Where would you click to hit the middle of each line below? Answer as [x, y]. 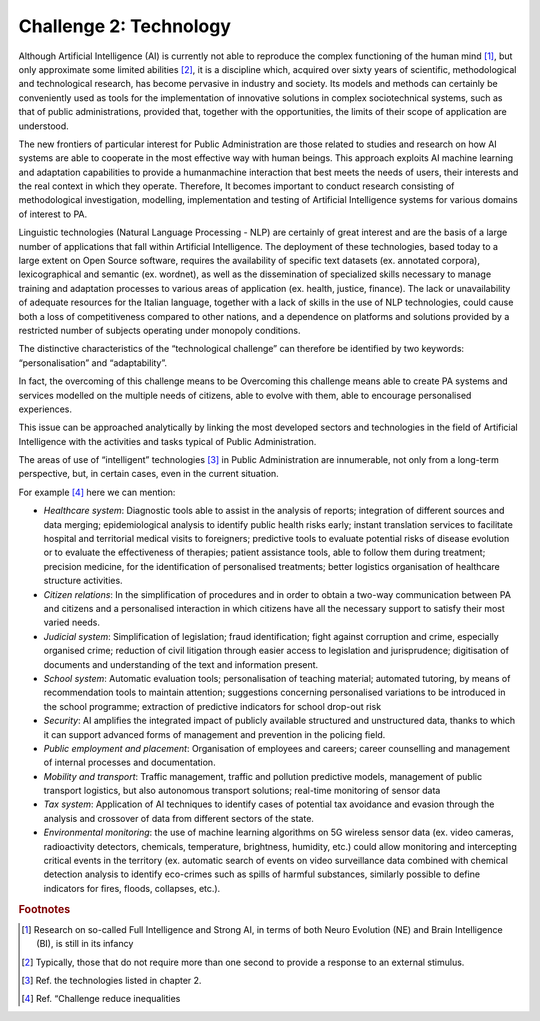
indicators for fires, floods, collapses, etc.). [132, 888]
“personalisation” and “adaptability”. [93, 362]
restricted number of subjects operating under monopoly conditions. [159, 330]
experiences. [45, 409]
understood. [43, 126]
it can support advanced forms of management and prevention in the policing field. [214, 734]
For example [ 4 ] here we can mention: [97, 492]
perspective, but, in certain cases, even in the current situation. [148, 474]
